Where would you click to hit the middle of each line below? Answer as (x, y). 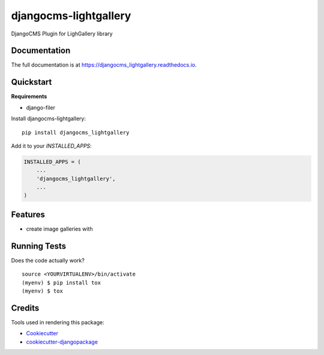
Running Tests (38, 246)
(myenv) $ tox (42, 291)
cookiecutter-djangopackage (62, 342)
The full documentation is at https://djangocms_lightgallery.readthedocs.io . (104, 65)
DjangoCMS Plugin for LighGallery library (62, 34)
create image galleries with (59, 229)
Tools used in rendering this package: (58, 322)
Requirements (29, 97)
